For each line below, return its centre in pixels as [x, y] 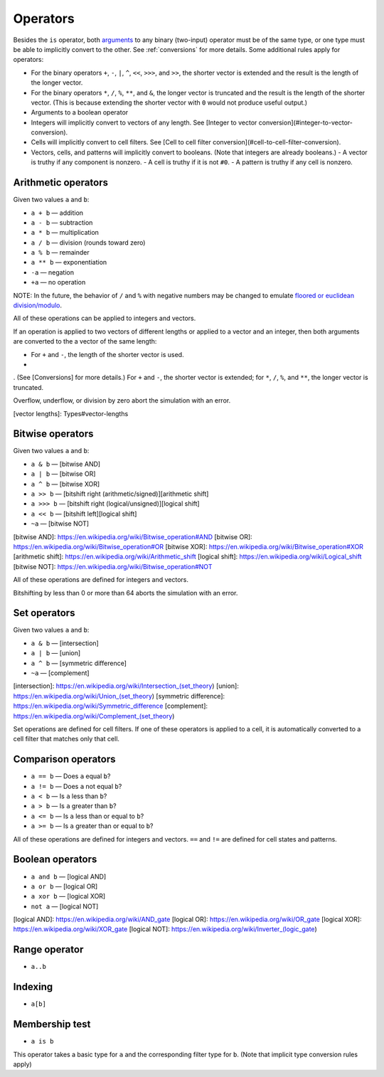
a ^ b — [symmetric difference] [79, 663]
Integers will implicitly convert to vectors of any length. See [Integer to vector [144, 122]
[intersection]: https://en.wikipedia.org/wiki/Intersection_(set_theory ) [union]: [126, 686]
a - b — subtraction [62, 222]
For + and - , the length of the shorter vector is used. [107, 354]
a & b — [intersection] [65, 643]
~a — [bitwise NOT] [60, 524]
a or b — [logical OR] [64, 886]
